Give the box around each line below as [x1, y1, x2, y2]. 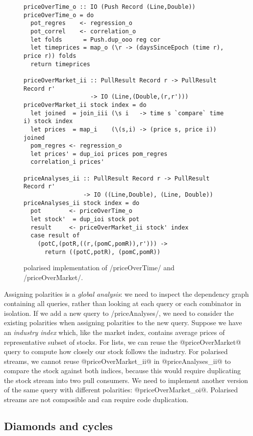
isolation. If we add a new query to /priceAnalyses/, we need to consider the [4, 308, 234, 318]
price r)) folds [24, 52, 76, 59]
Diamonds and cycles [4, 418, 113, 434]
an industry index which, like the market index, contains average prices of [4, 327, 225, 337]
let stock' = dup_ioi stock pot [30, 216, 140, 223]
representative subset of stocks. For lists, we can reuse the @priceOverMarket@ [4, 336, 241, 347]
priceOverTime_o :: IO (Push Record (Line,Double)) [24, 3, 196, 10]
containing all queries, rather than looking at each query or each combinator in [4, 298, 241, 308]
